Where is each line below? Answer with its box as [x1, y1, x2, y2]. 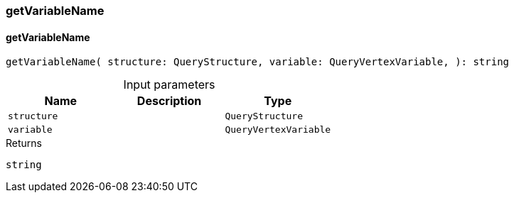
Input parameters [123, 77, 215, 92]
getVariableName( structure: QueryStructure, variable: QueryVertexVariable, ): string [6, 56, 510, 68]
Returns [6, 137, 42, 150]
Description [136, 94, 202, 109]
